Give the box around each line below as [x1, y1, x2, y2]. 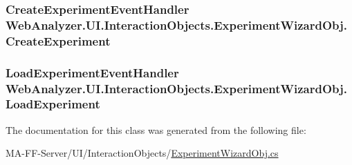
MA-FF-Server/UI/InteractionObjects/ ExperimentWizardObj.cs [6, 146, 279, 160]
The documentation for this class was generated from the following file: [6, 122, 306, 137]
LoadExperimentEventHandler [6, 64, 179, 81]
